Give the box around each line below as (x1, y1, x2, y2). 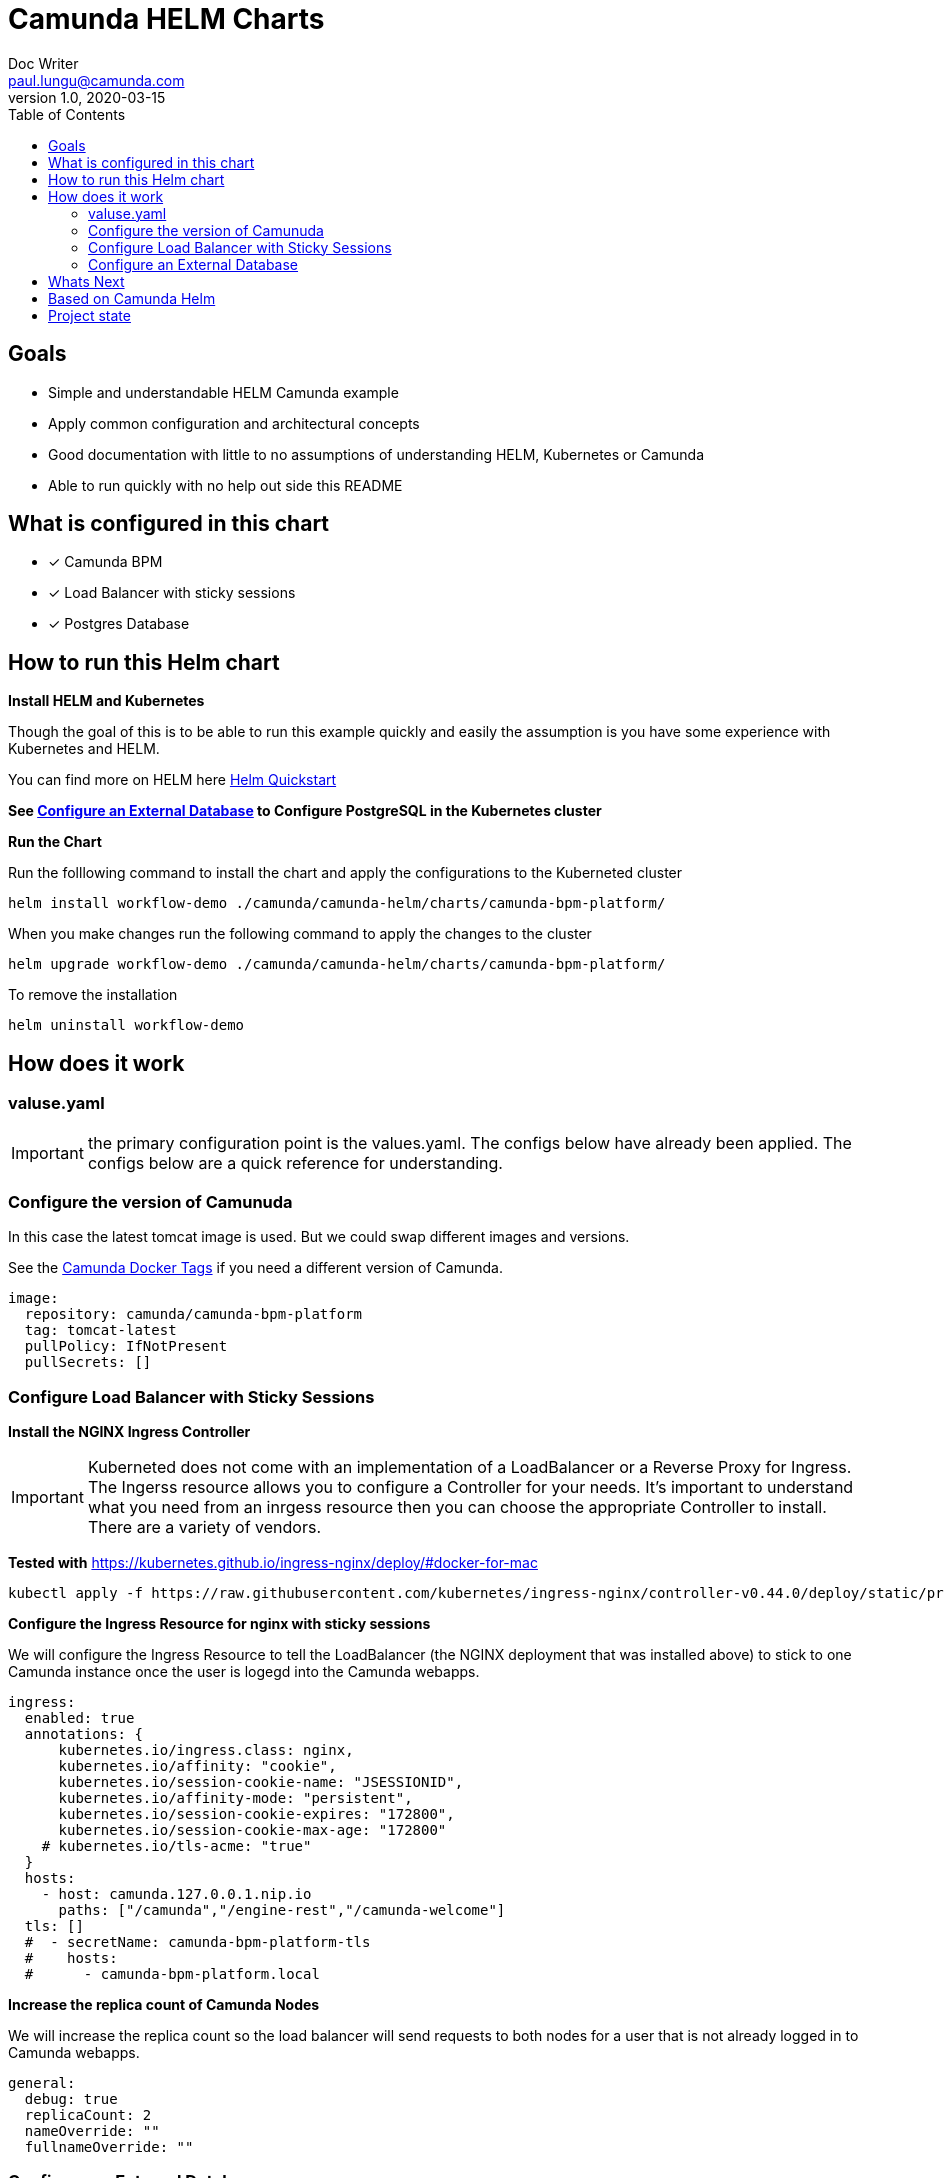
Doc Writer (8, 54, 79, 72)
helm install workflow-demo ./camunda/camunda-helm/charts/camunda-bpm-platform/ (8, 895, 666, 912)
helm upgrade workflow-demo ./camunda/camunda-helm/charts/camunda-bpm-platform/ (8, 956, 666, 973)
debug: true (24, 2091, 118, 2107)
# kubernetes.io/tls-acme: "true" (41, 1838, 312, 1854)
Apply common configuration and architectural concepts (48, 414, 420, 432)
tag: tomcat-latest (24, 1322, 177, 1339)
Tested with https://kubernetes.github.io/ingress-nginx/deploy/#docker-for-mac (8, 1554, 538, 1571)
